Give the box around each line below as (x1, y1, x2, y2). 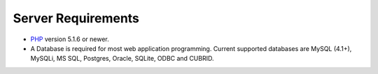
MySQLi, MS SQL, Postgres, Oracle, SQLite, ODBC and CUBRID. (30, 54, 214, 63)
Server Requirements (13, 10, 140, 26)
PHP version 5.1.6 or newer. (30, 35, 109, 43)
